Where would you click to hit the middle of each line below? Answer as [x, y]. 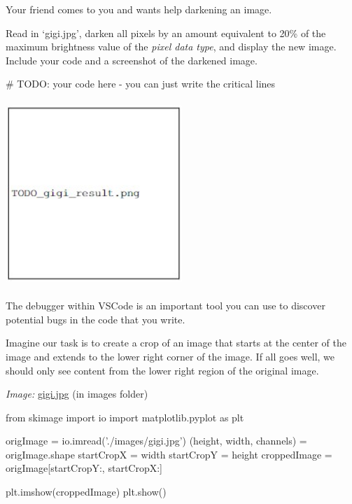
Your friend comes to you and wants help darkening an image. [139, 9]
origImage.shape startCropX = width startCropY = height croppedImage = [169, 454]
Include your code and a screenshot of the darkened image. [132, 60]
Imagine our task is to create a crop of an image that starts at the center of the [176, 343]
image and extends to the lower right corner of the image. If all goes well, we [170, 356]
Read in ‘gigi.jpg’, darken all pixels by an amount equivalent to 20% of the [166, 33]
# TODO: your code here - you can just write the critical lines [141, 84]
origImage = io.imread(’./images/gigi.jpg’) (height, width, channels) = [156, 441]
